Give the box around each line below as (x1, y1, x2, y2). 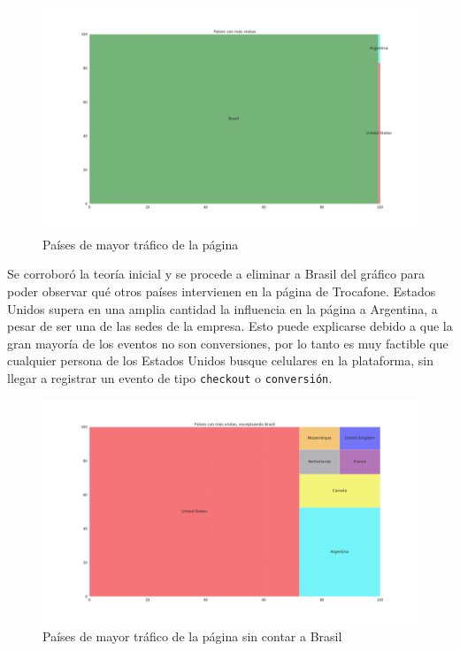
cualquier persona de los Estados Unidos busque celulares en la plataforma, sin (7, 351, 434, 370)
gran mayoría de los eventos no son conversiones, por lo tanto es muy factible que (7, 333, 448, 352)
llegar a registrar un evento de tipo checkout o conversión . (7, 368, 333, 387)
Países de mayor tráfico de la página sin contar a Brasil (42, 627, 342, 646)
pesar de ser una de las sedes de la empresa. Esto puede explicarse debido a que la (7, 317, 453, 335)
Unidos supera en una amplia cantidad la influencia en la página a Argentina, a (7, 299, 438, 318)
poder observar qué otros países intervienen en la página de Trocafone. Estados (7, 282, 436, 301)
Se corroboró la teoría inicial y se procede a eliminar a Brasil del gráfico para (7, 264, 425, 283)
